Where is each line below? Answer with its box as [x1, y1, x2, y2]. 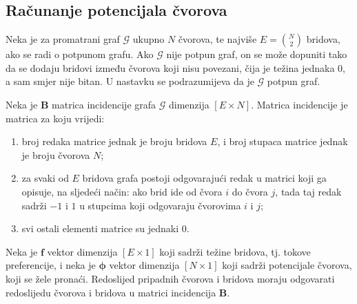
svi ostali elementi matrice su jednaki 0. [21, 221, 190, 236]
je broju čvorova [21, 147, 90, 162]
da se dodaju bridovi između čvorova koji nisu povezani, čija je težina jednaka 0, [6, 60, 345, 75]
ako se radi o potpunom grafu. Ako [6, 47, 154, 61]
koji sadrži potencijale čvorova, [222, 258, 352, 272]
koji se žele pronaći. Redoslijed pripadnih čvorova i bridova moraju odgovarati [6, 271, 335, 285]
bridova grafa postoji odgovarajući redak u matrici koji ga [82, 171, 327, 185]
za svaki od [21, 171, 69, 185]
